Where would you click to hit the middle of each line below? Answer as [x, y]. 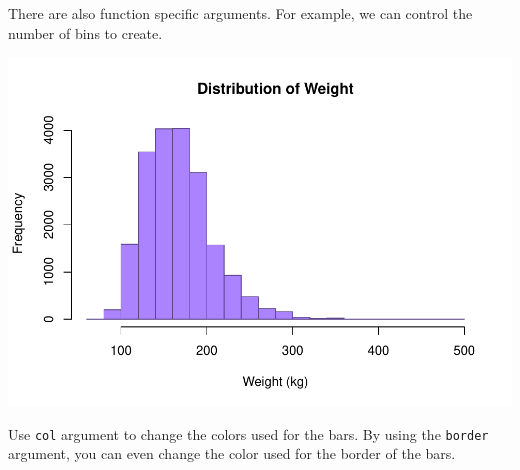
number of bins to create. [85, 32]
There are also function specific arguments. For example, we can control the [240, 13]
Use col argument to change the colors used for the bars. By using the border [248, 433]
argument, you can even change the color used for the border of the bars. [232, 453]
